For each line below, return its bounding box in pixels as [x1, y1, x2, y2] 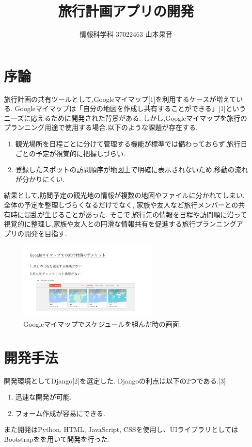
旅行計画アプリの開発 [58, 1, 194, 21]
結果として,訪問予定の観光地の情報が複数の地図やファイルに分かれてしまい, [4, 190, 245, 200]
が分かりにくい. [15, 174, 65, 184]
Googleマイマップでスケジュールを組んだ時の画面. [23, 319, 181, 329]
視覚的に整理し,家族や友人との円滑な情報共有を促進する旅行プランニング [4, 219, 236, 229]
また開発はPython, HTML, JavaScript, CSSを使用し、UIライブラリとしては [4, 424, 238, 434]
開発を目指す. [24, 228, 67, 238]
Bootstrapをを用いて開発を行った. [4, 433, 110, 444]
